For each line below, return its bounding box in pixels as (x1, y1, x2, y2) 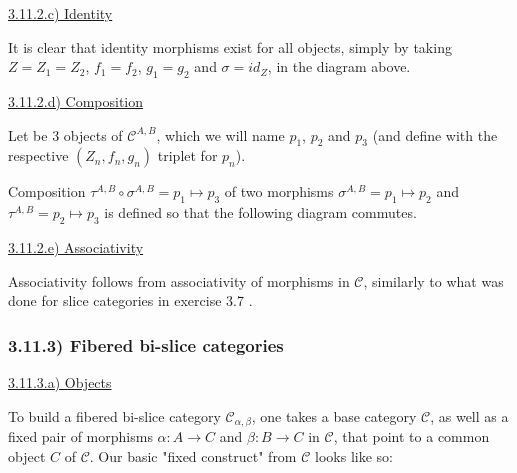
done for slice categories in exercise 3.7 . (8, 290, 253, 311)
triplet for (157, 145, 218, 166)
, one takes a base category (251, 405, 417, 426)
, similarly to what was (363, 270, 504, 291)
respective (8, 145, 69, 166)
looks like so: (315, 445, 393, 466)
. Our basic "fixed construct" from (89, 445, 297, 466)
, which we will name (156, 124, 285, 145)
